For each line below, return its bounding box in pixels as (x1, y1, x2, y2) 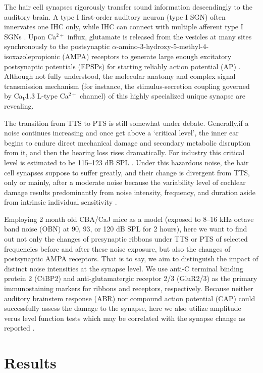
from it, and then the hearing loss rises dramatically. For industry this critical (4, 147, 245, 158)
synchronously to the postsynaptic (4, 41, 110, 52)
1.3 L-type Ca (26, 90, 69, 101)
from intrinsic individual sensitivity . (4, 197, 117, 207)
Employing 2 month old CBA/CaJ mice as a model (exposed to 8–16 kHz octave (4, 213, 254, 224)
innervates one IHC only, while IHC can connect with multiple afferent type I (4, 21, 243, 32)
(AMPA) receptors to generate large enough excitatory (62, 51, 232, 61)
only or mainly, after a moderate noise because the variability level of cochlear (4, 177, 246, 188)
